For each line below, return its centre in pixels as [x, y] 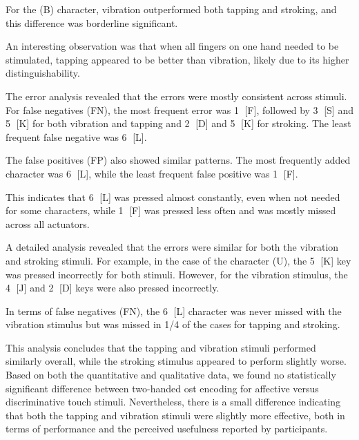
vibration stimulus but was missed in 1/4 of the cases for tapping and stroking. [173, 324]
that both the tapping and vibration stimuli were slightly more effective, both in [175, 415]
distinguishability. [43, 73]
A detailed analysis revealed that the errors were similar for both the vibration [172, 247]
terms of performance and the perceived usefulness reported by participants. [167, 429]
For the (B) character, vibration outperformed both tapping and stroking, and [171, 9]
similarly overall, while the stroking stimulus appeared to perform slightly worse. [176, 361]
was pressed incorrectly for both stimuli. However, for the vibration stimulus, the [177, 274]
